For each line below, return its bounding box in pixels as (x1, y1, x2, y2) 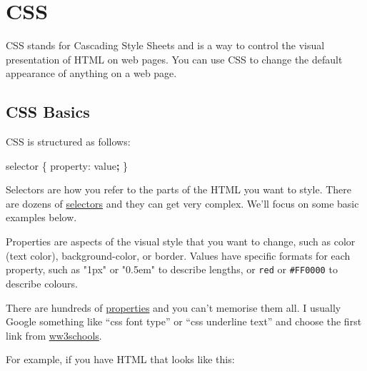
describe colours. (6, 275, 78, 290)
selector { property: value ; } (6, 158, 129, 173)
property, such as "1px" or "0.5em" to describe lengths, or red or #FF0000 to (6, 262, 338, 277)
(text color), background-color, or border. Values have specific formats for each (6, 248, 351, 263)
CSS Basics (6, 101, 90, 123)
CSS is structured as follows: (6, 134, 131, 149)
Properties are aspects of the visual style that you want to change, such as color (6, 234, 356, 249)
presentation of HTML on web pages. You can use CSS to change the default (6, 51, 343, 66)
